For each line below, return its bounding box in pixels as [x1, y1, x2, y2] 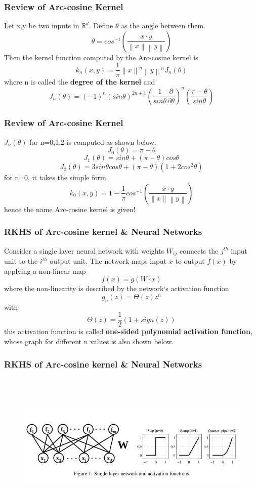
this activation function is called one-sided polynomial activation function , [4, 326, 252, 337]
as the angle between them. [121, 20, 205, 31]
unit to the [4, 256, 38, 266]
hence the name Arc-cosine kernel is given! [4, 204, 136, 214]
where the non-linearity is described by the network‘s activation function [4, 283, 229, 294]
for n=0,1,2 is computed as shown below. [29, 136, 156, 147]
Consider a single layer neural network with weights [4, 245, 164, 256]
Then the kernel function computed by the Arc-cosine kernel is [4, 52, 198, 62]
